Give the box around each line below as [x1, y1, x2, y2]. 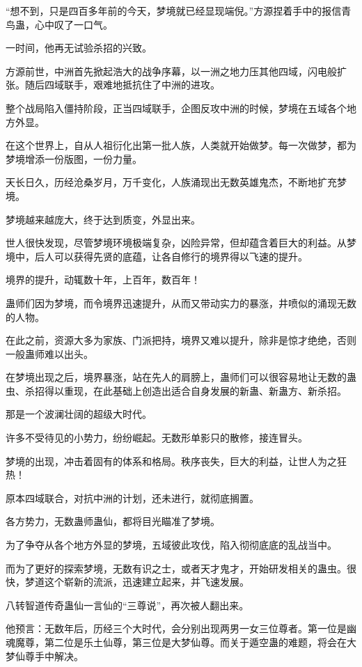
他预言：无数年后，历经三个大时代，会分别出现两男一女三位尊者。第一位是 [6, 621, 347, 636]
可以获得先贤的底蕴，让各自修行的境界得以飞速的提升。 [54, 249, 308, 263]
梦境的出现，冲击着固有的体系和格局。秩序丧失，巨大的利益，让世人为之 [6, 453, 337, 468]
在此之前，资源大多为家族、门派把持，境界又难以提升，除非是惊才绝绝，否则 [6, 333, 356, 347]
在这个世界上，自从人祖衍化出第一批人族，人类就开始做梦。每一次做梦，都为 [6, 138, 356, 152]
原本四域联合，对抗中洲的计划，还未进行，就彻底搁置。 [6, 490, 259, 505]
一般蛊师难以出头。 [6, 346, 93, 361]
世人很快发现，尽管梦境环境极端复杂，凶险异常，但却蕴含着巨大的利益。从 [6, 235, 347, 250]
